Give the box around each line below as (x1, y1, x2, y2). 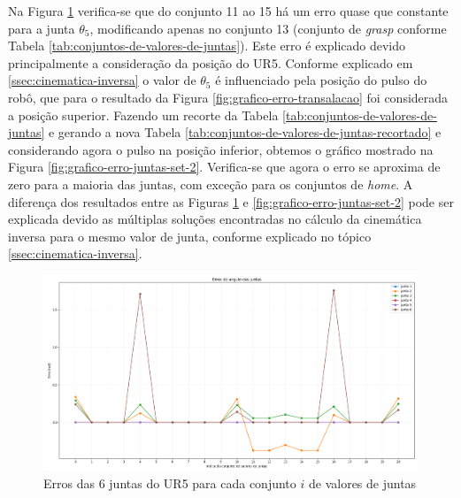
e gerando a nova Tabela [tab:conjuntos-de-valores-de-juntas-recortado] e (48, 123, 442, 142)
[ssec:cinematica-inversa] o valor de (8, 71, 196, 89)
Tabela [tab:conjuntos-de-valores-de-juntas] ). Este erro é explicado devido (8, 36, 406, 55)
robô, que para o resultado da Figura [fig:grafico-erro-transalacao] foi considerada (8, 88, 449, 106)
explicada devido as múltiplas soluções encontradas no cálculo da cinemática (8, 210, 422, 228)
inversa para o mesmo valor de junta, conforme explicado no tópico (8, 226, 372, 245)
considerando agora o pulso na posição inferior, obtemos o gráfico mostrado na (8, 140, 434, 158)
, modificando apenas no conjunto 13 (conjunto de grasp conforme (89, 19, 447, 37)
